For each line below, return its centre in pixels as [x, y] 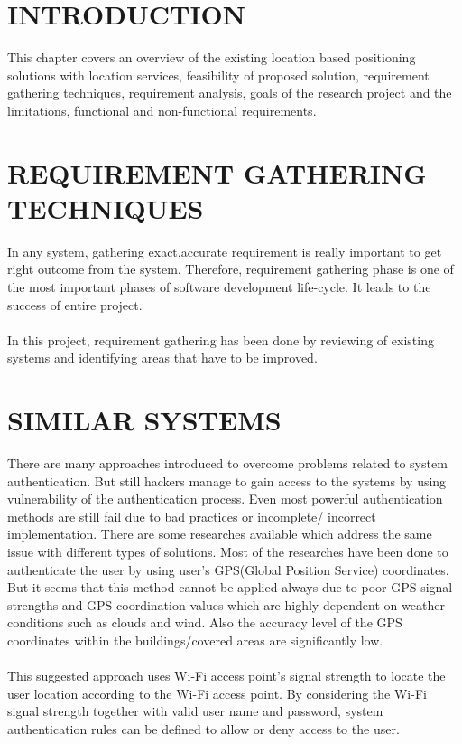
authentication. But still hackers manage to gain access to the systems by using [227, 480]
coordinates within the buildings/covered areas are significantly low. [195, 640]
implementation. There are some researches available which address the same [220, 534]
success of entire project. [75, 304]
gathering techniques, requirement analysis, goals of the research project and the [230, 93]
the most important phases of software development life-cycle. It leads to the [219, 287]
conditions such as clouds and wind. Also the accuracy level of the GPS [205, 622]
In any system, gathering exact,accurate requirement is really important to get [225, 251]
